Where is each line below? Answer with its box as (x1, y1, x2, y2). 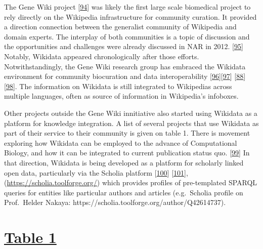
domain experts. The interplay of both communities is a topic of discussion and (4, 31, 250, 41)
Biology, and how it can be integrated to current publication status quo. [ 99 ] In (4, 147, 250, 158)
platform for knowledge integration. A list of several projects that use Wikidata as (4, 117, 259, 128)
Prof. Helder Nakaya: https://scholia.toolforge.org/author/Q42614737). (4, 197, 226, 207)
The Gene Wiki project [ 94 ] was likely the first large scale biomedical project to (4, 2, 251, 12)
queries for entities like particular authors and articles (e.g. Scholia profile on (4, 187, 243, 197)
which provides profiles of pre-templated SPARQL (102, 177, 257, 188)
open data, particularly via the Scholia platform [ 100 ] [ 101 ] (4, 167, 186, 178)
